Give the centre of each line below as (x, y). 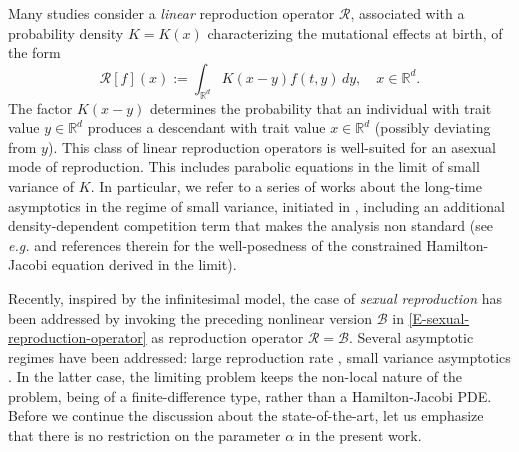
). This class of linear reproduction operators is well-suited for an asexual (271, 146)
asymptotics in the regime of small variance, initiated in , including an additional (256, 205)
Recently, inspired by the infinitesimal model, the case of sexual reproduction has (255, 297)
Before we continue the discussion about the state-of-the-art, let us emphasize (246, 415)
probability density (66, 32)
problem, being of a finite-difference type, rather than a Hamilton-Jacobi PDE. (250, 395)
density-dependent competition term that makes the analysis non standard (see (251, 225)
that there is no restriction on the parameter (144, 435)
